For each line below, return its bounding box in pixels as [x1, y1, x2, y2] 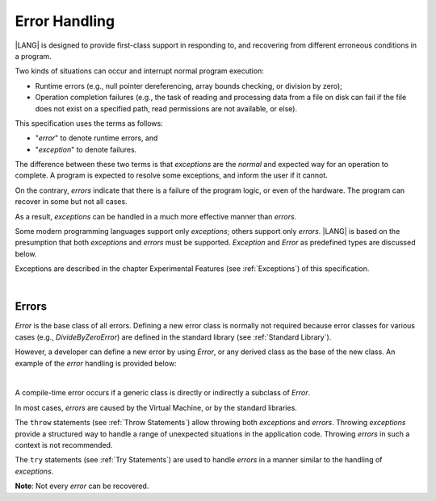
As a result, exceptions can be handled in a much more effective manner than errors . [15, 211, 297, 221]
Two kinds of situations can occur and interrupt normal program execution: [15, 66, 264, 76]
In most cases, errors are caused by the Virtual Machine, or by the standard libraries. [15, 403, 298, 412]
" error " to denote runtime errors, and [35, 133, 158, 143]
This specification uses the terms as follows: [15, 118, 163, 128]
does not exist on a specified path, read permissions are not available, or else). [35, 103, 298, 113]
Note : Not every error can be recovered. [15, 481, 149, 491]
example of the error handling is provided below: [15, 358, 177, 368]
